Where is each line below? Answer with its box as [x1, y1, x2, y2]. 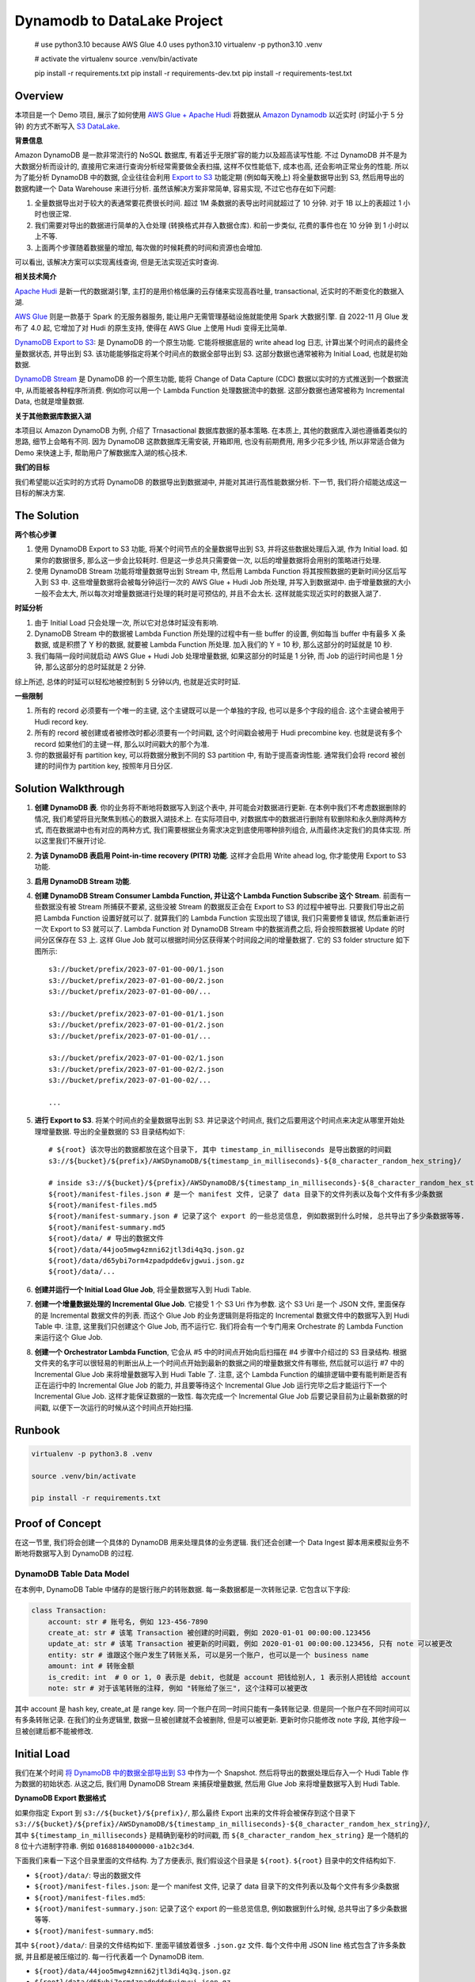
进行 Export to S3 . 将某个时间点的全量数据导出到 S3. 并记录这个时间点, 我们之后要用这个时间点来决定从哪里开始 [34, 1115, 399, 1125]
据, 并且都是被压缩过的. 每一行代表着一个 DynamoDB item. [14, 1951, 205, 1961]
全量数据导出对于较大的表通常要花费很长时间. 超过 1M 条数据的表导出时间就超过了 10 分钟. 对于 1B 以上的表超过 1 [34, 198, 401, 208]
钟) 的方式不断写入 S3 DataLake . [14, 121, 120, 131]
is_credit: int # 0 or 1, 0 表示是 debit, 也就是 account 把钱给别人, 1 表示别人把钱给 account [47, 1673, 411, 1682]
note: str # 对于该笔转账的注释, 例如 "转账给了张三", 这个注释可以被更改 [47, 1684, 308, 1693]
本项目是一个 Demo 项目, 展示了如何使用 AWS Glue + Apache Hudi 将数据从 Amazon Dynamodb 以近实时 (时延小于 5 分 [14, 110, 404, 120]
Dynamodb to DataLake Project [14, 12, 223, 29]
